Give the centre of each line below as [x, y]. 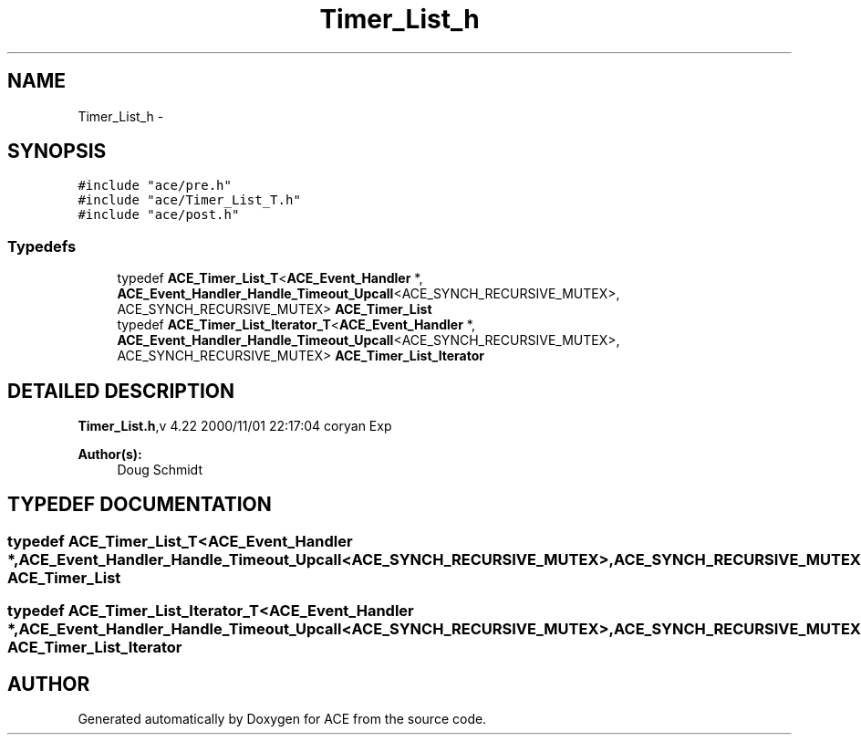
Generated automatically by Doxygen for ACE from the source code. [282, 719]
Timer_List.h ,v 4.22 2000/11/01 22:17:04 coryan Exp [235, 426]
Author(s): [110, 455]
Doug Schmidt [160, 470]
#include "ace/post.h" [159, 215]
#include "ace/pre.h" [155, 186]
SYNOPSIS [57, 152]
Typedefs [42, 246]
